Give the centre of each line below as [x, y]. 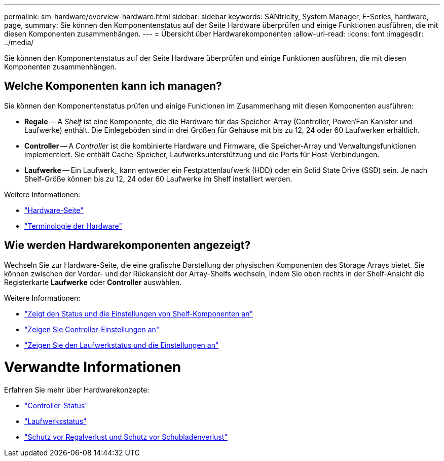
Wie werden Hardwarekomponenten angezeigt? [127, 245]
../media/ [19, 42]
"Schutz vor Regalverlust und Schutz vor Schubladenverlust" [126, 437]
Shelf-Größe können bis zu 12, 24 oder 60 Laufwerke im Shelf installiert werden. [158, 179]
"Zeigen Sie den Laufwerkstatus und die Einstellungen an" [122, 345]
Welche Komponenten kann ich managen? [113, 86]
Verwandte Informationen [93, 367]
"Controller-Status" [56, 406]
